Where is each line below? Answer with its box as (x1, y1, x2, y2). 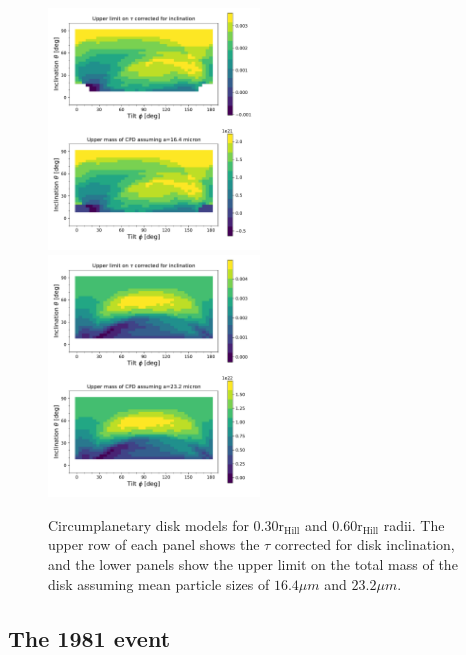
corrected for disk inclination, (274, 534, 455, 555)
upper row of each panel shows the (48, 534, 260, 555)
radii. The (383, 514, 445, 535)
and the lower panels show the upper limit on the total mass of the (48, 553, 458, 574)
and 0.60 (305, 514, 358, 535)
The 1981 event (8, 622, 171, 653)
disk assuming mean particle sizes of (48, 573, 270, 594)
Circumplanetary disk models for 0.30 (48, 514, 279, 535)
